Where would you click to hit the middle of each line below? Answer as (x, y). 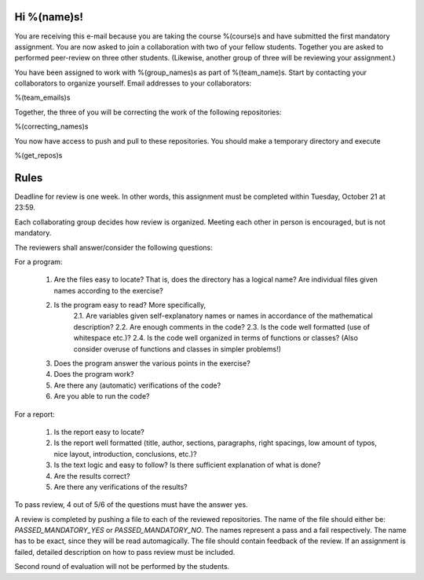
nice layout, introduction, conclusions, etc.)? (125, 454)
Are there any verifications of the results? (121, 487)
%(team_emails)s (42, 97)
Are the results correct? (92, 476)
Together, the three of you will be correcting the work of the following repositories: (148, 112)
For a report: (35, 414)
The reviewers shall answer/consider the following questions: (113, 247)
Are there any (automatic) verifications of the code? (137, 385)
